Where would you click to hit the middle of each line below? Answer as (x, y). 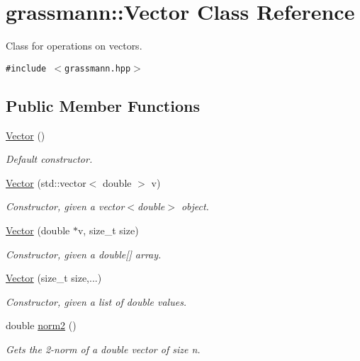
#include (26, 68)
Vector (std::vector (46, 182)
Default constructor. (49, 159)
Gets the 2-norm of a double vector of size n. (103, 349)
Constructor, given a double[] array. (84, 254)
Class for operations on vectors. (74, 46)
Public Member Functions (103, 105)
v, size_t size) (108, 230)
